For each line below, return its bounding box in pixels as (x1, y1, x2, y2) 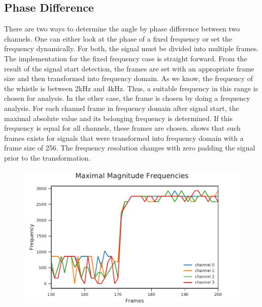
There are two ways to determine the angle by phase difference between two (4, 23, 240, 34)
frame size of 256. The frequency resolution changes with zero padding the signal (4, 142, 255, 153)
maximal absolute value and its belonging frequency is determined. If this (4, 112, 233, 123)
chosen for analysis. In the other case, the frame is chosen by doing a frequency (4, 93, 250, 103)
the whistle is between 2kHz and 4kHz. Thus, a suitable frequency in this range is (4, 83, 258, 93)
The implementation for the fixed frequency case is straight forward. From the (4, 53, 247, 63)
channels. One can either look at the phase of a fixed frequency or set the (4, 33, 233, 44)
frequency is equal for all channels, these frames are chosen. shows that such (4, 123, 241, 133)
